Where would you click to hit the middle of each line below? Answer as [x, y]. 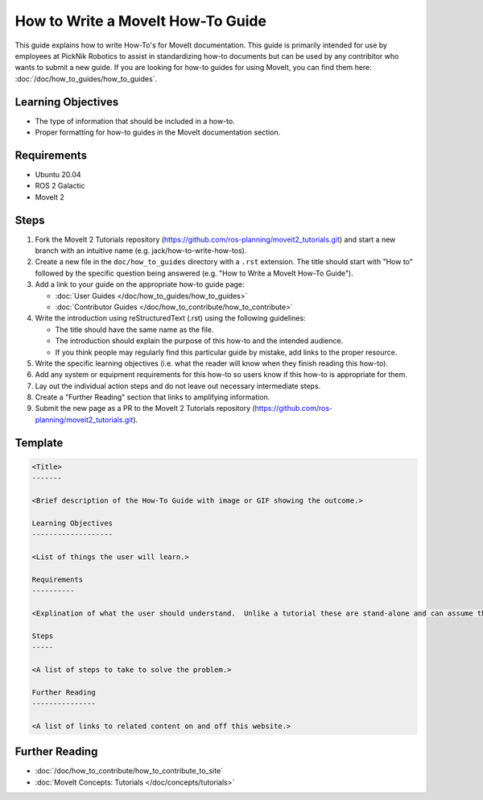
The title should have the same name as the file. [134, 330]
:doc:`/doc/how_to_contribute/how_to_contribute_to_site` [129, 771]
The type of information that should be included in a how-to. [135, 121]
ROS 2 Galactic [60, 186]
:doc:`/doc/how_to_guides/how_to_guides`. [86, 79]
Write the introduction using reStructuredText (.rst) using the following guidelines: [170, 318]
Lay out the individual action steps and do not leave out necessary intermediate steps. [178, 386]
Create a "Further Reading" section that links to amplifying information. [153, 397]
